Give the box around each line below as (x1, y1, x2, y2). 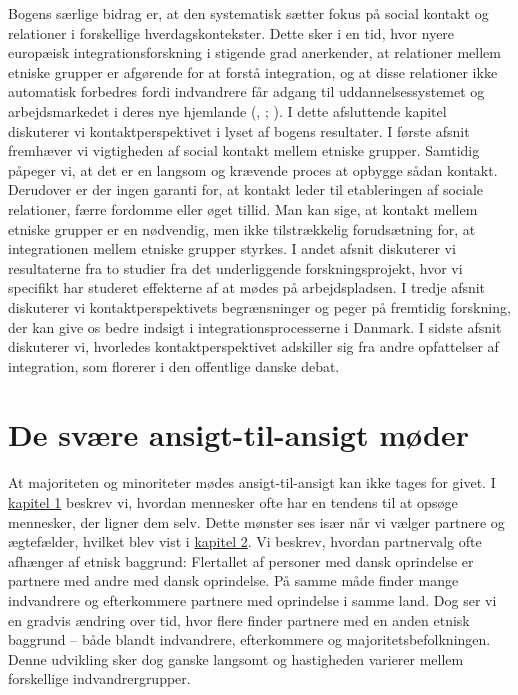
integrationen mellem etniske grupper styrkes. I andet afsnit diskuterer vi (8, 238, 456, 259)
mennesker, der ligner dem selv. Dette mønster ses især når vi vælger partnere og (8, 511, 505, 532)
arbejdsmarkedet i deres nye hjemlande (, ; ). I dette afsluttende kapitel (8, 100, 447, 121)
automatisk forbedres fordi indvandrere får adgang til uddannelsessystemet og (8, 81, 485, 102)
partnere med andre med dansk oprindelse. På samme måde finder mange (8, 570, 459, 591)
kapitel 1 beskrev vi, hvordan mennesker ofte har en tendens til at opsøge (8, 492, 458, 512)
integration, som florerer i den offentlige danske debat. (8, 355, 340, 376)
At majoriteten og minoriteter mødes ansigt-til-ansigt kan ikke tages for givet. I (8, 472, 496, 493)
